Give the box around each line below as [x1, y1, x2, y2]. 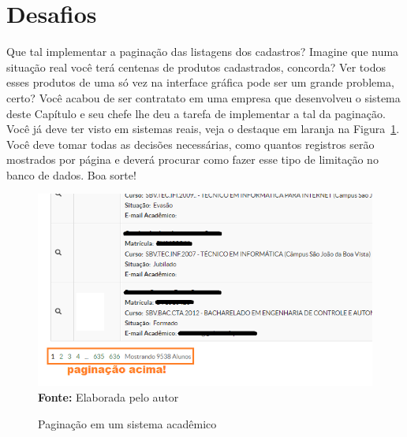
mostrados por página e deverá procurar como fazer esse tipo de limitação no [6, 151, 379, 168]
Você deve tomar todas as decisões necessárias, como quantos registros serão [6, 135, 375, 152]
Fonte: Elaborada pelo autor [38, 389, 179, 406]
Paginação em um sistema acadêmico [38, 415, 217, 431]
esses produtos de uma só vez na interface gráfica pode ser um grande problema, [6, 74, 394, 91]
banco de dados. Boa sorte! [6, 166, 136, 183]
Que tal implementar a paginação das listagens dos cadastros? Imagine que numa [6, 43, 399, 60]
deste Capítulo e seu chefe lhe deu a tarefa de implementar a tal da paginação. [6, 105, 386, 121]
